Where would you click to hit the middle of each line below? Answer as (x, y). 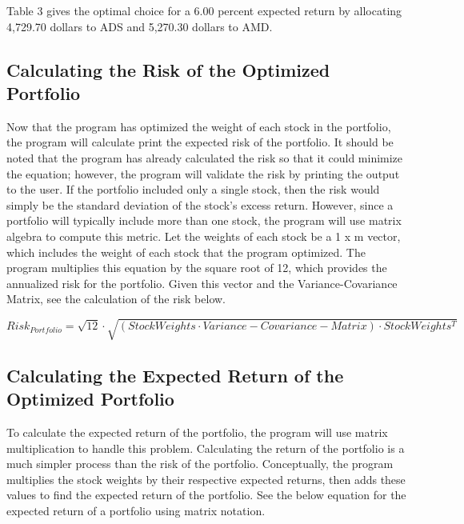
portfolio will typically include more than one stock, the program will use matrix (204, 220)
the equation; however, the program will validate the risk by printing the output (203, 173)
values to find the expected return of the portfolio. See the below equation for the (206, 495)
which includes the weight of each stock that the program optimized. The (186, 252)
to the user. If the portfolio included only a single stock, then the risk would (193, 189)
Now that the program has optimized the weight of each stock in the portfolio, (199, 126)
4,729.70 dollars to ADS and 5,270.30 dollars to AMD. (140, 26)
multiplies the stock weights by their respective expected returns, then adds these (206, 479)
